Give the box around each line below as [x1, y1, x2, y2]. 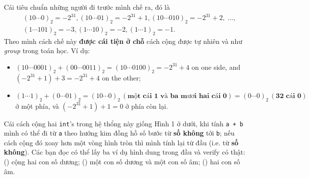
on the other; [102, 72, 141, 82]
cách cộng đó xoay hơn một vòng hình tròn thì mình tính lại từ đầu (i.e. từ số [4, 137, 239, 147]
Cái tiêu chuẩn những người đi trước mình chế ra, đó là [4, 2, 170, 12]
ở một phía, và [15, 100, 59, 111]
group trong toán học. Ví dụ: [4, 45, 90, 56]
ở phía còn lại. [125, 100, 168, 111]
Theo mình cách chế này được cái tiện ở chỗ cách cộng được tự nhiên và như [4, 36, 242, 46]
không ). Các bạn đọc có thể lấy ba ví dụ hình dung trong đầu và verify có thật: [4, 147, 246, 157]
